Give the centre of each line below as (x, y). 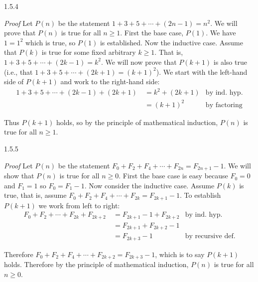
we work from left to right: (79, 205)
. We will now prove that (139, 62)
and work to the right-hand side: (110, 81)
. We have (221, 33)
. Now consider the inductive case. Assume (149, 185)
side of (14, 81)
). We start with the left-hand (202, 71)
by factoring (224, 105)
